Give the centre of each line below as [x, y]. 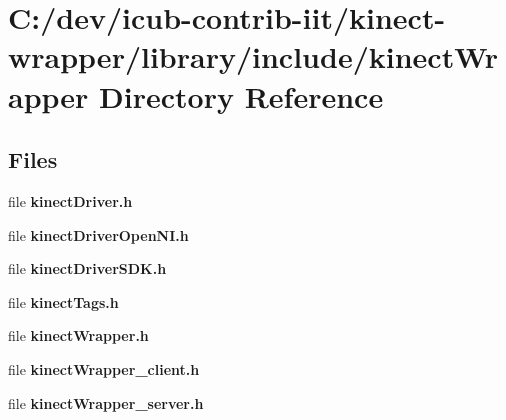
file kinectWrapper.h [78, 335]
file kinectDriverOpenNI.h [98, 234]
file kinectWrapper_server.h [106, 402]
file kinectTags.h [63, 301]
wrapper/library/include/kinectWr [253, 56]
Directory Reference [241, 95]
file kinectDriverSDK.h [87, 268]
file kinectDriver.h [70, 200]
